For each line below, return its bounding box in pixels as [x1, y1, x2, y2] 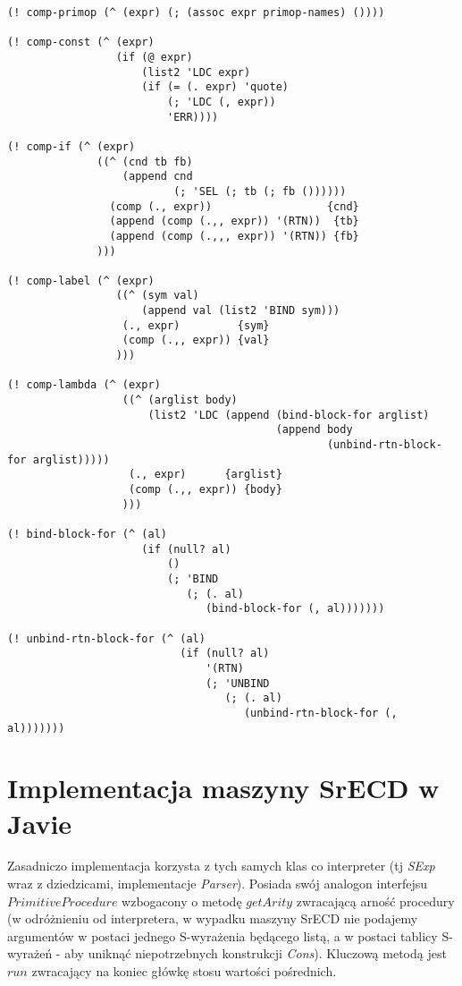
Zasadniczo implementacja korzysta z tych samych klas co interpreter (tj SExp [7, 856, 435, 875]
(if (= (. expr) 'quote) [141, 81, 289, 94]
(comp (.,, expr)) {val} [122, 334, 270, 347]
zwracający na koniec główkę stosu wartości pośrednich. [31, 962, 337, 981]
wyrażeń [7, 944, 53, 963]
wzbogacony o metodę [122, 891, 242, 910]
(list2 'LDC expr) [141, 65, 251, 79]
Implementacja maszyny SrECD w [7, 769, 440, 806]
